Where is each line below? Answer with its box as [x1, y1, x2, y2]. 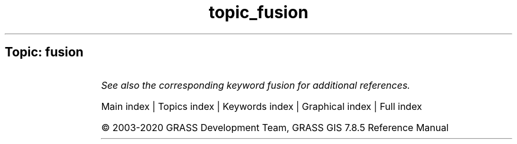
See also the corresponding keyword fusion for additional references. [101, 79, 410, 91]
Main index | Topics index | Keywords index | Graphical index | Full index [101, 100, 422, 112]
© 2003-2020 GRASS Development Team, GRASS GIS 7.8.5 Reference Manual [101, 121, 449, 133]
